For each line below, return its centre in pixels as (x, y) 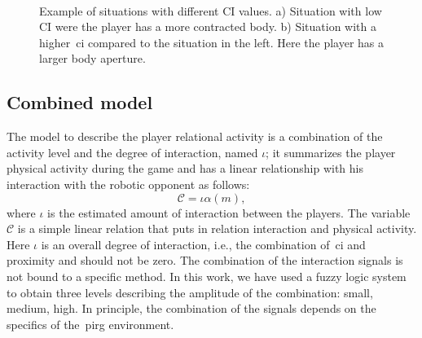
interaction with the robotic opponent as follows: (128, 184)
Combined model (80, 102)
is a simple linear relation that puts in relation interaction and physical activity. (217, 228)
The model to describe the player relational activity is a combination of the (195, 136)
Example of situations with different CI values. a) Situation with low (211, 10)
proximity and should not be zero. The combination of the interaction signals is (205, 260)
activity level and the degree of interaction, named (132, 152)
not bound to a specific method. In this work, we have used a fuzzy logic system (207, 276)
